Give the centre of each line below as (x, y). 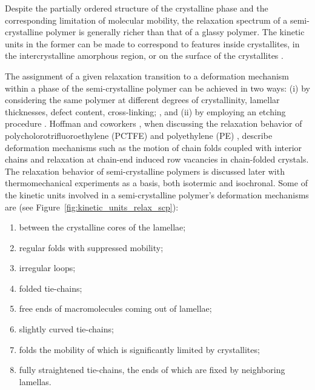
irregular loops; (47, 268)
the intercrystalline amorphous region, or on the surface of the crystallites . (144, 55)
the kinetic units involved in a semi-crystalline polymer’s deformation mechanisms (157, 194)
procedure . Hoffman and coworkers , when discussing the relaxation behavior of (154, 123)
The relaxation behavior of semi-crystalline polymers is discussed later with (145, 171)
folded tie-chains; (51, 288)
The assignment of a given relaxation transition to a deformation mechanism (147, 76)
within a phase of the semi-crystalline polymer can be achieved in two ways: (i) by (157, 88)
